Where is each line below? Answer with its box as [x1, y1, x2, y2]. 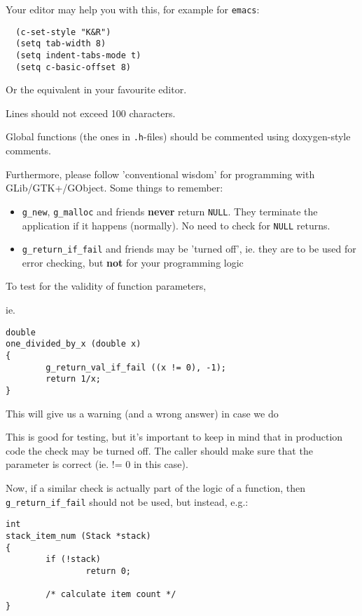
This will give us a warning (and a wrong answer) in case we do [6, 406, 279, 420]
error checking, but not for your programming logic [22, 255, 244, 269]
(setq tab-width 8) [15, 39, 106, 49]
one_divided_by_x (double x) [6, 339, 141, 349]
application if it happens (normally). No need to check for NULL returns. [22, 217, 330, 232]
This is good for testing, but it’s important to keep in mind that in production [6, 429, 343, 444]
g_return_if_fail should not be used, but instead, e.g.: [6, 494, 249, 509]
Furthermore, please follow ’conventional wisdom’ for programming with [6, 166, 315, 181]
